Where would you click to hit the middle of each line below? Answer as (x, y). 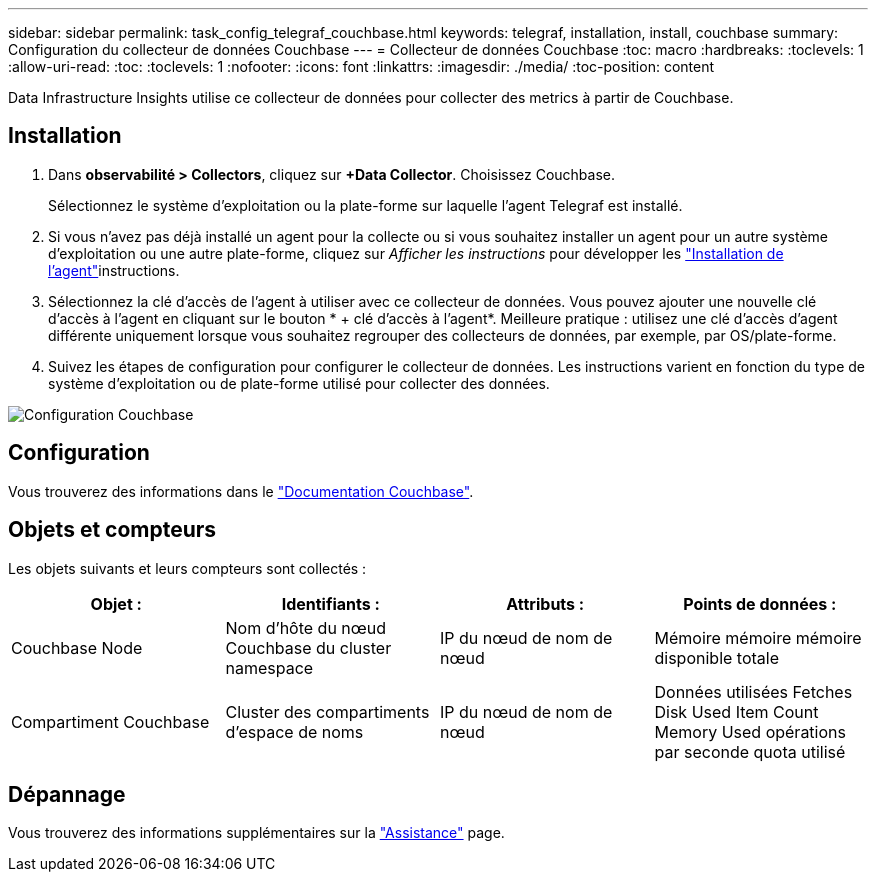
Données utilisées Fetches (753, 691)
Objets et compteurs (112, 530)
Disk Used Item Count (736, 711)
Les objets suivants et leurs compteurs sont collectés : (187, 568)
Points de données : (760, 603)
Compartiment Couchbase (110, 721)
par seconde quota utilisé (750, 751)
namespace (269, 667)
